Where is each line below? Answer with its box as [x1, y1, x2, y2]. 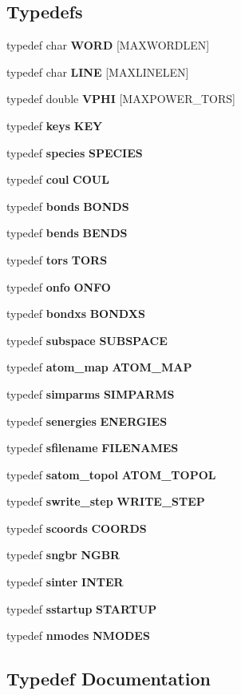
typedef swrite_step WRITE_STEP [6, 493, 205, 510]
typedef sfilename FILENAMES [6, 439, 179, 456]
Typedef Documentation [6, 666, 211, 691]
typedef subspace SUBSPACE [6, 332, 168, 348]
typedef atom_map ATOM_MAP [6, 359, 192, 375]
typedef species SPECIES [6, 144, 143, 161]
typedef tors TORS [6, 251, 108, 268]
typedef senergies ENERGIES [6, 412, 168, 429]
